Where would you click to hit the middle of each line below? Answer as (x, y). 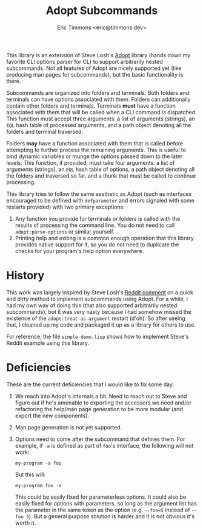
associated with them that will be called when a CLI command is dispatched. (101, 112)
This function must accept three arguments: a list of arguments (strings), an (101, 119)
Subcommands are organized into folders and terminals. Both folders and (98, 92)
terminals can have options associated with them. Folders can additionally (98, 99)
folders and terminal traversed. (45, 131)
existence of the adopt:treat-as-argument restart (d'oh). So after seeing (96, 318)
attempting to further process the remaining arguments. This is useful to (96, 150)
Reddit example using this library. (48, 343)
